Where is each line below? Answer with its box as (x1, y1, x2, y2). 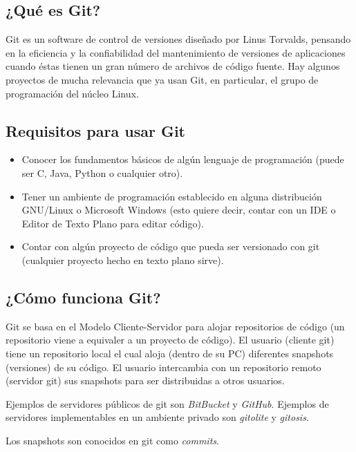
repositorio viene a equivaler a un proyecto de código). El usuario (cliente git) (6, 332, 335, 347)
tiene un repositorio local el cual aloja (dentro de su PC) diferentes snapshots (6, 346, 334, 360)
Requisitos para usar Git (6, 120, 185, 141)
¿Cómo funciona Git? (6, 286, 161, 308)
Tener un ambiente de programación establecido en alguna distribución (21, 189, 322, 203)
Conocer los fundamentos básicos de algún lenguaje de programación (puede (21, 152, 344, 167)
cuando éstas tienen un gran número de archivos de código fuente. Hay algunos (6, 59, 340, 73)
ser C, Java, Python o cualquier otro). (21, 165, 183, 180)
